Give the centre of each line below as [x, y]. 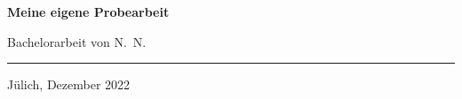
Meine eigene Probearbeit [88, 11]
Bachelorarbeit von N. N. [77, 41]
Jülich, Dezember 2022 [69, 84]
